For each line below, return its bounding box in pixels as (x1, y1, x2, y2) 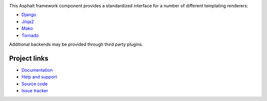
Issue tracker (21, 88, 48, 94)
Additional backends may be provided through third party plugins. (9, 41, 143, 47)
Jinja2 (21, 19, 34, 25)
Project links (9, 54, 49, 62)
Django (21, 12, 37, 18)
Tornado (21, 32, 39, 38)
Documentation (21, 67, 53, 73)
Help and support (21, 74, 57, 80)
